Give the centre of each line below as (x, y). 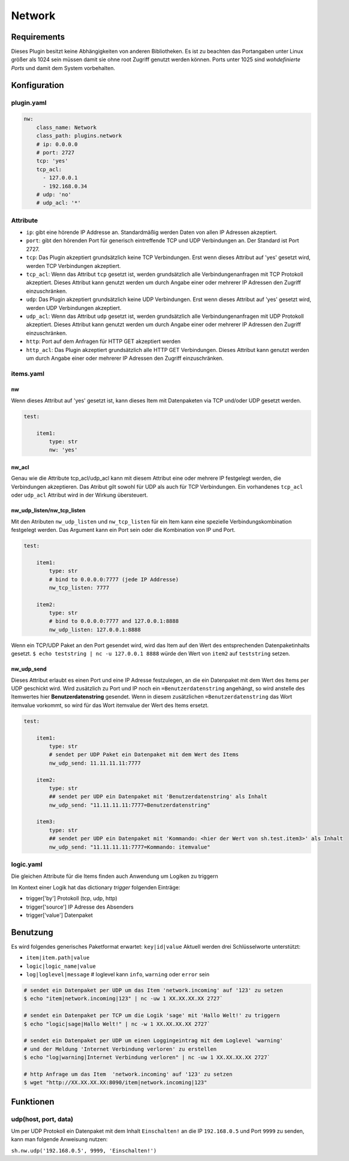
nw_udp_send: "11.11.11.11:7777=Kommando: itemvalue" (130, 847)
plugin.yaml (29, 103)
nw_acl (20, 467)
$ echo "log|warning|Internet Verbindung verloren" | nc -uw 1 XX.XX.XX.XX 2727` (147, 1058)
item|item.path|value (58, 958)
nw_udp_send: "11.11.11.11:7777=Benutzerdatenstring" (130, 805)
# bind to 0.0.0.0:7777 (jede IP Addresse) (114, 579)
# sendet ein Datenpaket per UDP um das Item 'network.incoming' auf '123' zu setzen (153, 990)
